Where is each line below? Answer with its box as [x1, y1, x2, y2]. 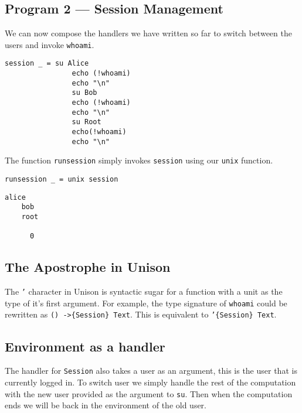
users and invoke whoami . [5, 38, 94, 50]
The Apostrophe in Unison [5, 258, 171, 276]
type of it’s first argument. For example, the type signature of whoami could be [5, 296, 287, 309]
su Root [72, 118, 101, 127]
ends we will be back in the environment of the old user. [5, 399, 206, 411]
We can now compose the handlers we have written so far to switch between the [5, 27, 292, 39]
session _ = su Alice [5, 59, 89, 68]
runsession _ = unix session [5, 175, 118, 184]
